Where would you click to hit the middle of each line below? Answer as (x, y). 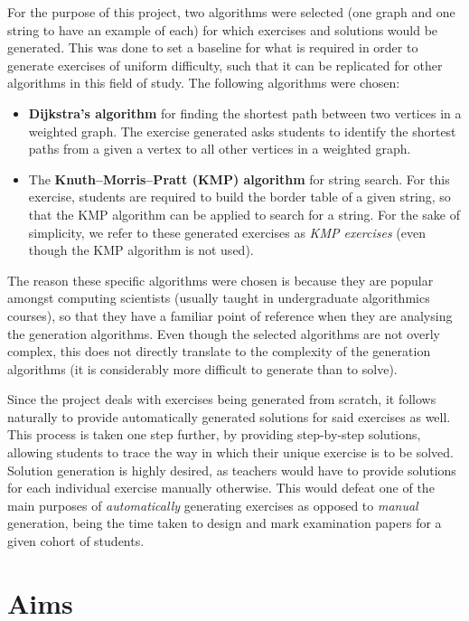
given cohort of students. (76, 541)
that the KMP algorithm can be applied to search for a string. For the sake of (244, 214)
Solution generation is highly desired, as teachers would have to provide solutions (232, 470)
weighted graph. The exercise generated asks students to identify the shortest (242, 131)
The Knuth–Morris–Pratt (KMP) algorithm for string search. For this (239, 179)
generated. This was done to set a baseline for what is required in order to (213, 47)
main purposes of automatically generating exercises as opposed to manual (213, 505)
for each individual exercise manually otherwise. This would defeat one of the (221, 488)
